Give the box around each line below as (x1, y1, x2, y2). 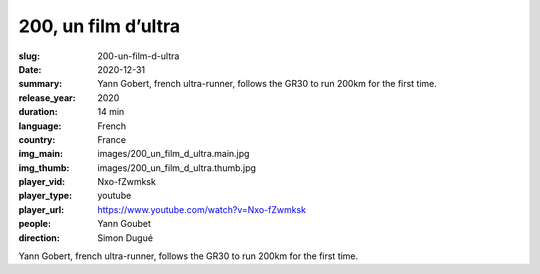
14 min (97, 106, 125, 118)
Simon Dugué (97, 231, 154, 244)
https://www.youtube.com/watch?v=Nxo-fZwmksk (97, 203, 307, 215)
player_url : (18, 203, 65, 215)
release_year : (18, 91, 77, 104)
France (97, 133, 127, 145)
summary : (18, 78, 63, 90)
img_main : (18, 148, 64, 160)
